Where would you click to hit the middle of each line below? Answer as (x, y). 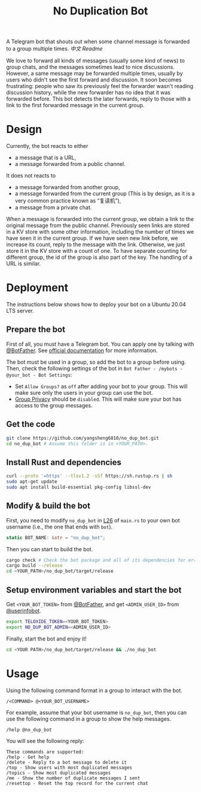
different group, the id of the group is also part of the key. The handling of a (99, 257)
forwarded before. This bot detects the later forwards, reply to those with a (98, 99)
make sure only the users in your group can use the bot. (84, 392)
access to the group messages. (54, 405)
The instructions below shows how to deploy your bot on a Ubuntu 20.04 (96, 304)
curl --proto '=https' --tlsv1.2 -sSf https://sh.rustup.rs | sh (89, 476)
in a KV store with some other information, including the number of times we (100, 232)
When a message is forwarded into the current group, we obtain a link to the (100, 219)
